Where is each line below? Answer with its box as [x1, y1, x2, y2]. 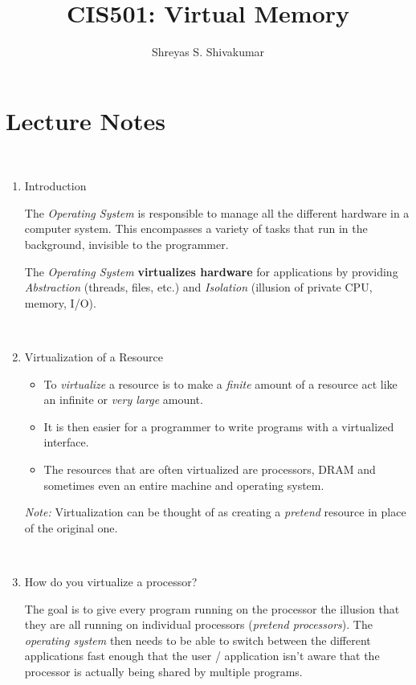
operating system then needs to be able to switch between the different [24, 631, 371, 648]
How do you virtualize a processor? [24, 573, 198, 589]
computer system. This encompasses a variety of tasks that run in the [24, 220, 368, 237]
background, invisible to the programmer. [24, 236, 229, 253]
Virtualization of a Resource [24, 349, 164, 365]
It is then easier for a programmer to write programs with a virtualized [43, 418, 394, 434]
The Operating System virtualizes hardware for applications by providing [24, 263, 398, 279]
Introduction [24, 177, 87, 194]
